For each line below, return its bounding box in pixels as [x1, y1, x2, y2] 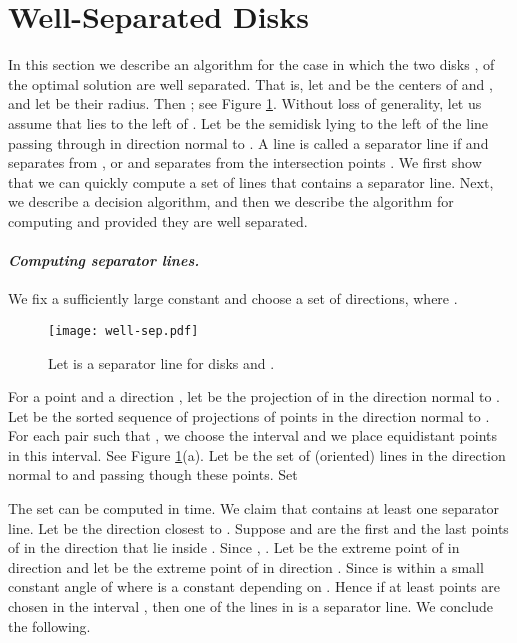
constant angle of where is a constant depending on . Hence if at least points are [8, 576, 500, 597]
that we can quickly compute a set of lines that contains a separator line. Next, [8, 171, 494, 192]
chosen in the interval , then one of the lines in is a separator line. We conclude [8, 596, 493, 617]
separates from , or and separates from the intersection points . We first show [8, 152, 482, 173]
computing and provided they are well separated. [8, 210, 308, 231]
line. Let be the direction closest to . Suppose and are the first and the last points [8, 517, 509, 538]
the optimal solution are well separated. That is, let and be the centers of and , [8, 73, 493, 94]
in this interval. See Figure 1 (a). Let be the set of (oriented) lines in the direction [8, 444, 506, 465]
